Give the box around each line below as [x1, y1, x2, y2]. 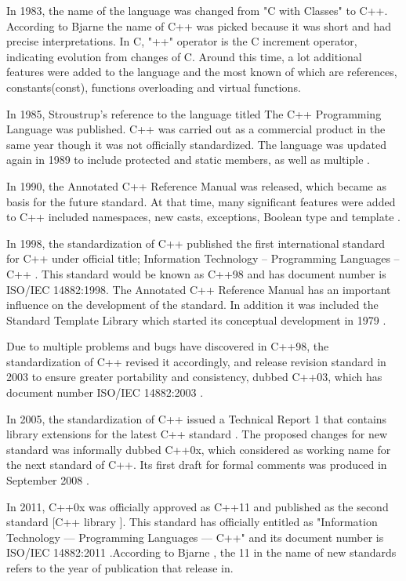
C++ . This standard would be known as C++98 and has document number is [6, 265, 386, 281]
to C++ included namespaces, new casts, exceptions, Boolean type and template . [6, 209, 401, 225]
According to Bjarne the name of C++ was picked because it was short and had [6, 17, 391, 34]
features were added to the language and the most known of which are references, [6, 64, 397, 80]
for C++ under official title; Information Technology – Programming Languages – [6, 250, 400, 267]
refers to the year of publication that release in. [6, 560, 234, 576]
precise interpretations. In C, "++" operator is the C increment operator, [6, 33, 357, 49]
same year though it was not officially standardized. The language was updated [6, 136, 386, 152]
